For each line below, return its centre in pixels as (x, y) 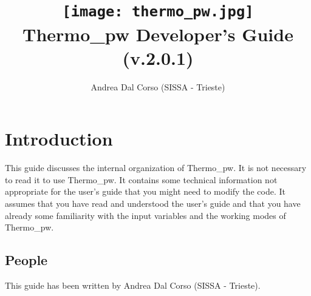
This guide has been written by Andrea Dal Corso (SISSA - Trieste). (133, 285)
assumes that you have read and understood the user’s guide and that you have (153, 203)
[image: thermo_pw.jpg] (158, 12)
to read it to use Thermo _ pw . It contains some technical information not (141, 179)
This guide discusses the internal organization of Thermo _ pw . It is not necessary (156, 168)
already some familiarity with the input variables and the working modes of (145, 215)
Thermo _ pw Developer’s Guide (158, 34)
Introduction (59, 139)
